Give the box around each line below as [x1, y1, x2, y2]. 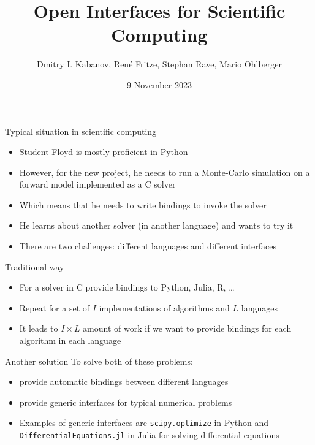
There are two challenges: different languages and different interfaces [19, 240, 277, 253]
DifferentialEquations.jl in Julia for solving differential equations [19, 428, 279, 441]
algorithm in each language [19, 334, 121, 347]
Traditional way [5, 260, 64, 273]
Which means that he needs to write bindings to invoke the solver [19, 198, 267, 211]
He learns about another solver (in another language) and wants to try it [19, 219, 294, 232]
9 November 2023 [127, 78, 192, 91]
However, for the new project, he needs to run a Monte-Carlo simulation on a [19, 165, 310, 178]
